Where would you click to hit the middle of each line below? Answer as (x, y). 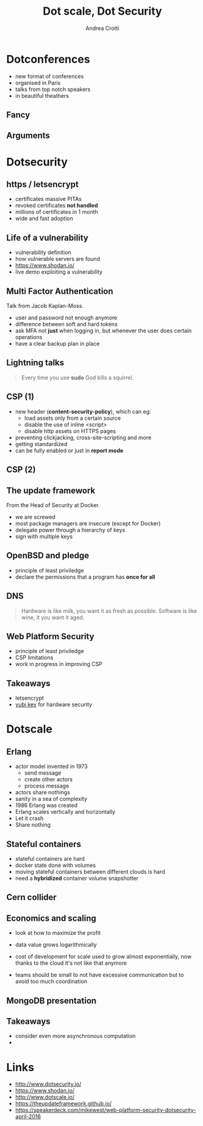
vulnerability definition (43, 252)
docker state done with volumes (55, 865)
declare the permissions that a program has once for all (85, 577)
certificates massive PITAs (48, 199)
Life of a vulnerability (47, 237)
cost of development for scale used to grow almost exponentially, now (103, 957)
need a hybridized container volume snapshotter (77, 878)
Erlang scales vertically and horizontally (65, 812)
